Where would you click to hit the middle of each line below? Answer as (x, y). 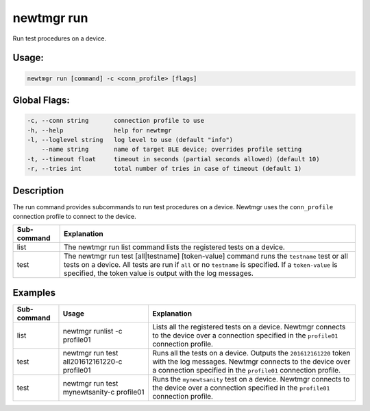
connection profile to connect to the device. (74, 216)
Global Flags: (41, 100)
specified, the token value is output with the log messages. (159, 273)
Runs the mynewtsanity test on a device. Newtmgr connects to (251, 379)
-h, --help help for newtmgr (99, 130)
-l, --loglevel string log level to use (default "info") (130, 140)
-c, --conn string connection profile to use (116, 121)
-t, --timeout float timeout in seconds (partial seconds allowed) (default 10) (173, 159)
